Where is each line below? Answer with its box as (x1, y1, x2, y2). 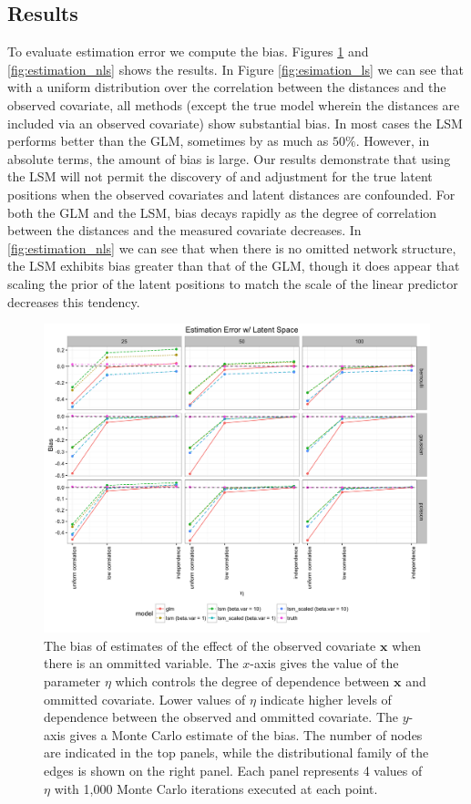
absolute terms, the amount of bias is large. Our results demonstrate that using (7, 149, 451, 168)
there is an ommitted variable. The (44, 654, 239, 673)
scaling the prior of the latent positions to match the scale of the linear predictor (7, 273, 458, 293)
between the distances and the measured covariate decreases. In (7, 221, 362, 240)
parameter (44, 672, 101, 690)
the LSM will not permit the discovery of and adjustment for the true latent (7, 167, 433, 186)
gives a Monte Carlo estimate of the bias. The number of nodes (69, 725, 423, 744)
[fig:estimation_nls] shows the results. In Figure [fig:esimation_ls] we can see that (7, 59, 465, 78)
